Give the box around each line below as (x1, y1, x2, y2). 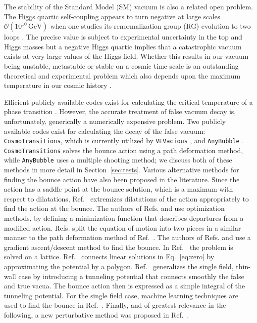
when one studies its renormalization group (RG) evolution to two (50, 21, 251, 31)
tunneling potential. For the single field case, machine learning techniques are (4, 290, 239, 300)
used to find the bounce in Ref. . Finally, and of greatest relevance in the (4, 300, 226, 310)
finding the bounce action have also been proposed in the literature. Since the (4, 174, 240, 184)
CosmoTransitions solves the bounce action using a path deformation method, (4, 145, 243, 155)
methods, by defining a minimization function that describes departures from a (4, 213, 244, 223)
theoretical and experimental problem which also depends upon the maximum (4, 70, 241, 81)
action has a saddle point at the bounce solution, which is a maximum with (4, 184, 233, 194)
